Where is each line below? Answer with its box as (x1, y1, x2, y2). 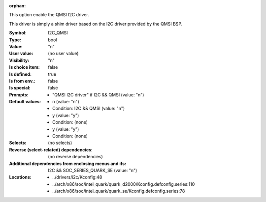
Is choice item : (9, 64, 40, 70)
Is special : (9, 85, 31, 91)
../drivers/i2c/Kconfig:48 (52, 174, 102, 180)
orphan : (9, 3, 26, 8)
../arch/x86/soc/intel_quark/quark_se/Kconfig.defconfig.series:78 (52, 188, 185, 194)
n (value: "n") (52, 99, 80, 105)
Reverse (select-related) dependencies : (9, 146, 93, 152)
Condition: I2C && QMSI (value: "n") (52, 106, 125, 112)
